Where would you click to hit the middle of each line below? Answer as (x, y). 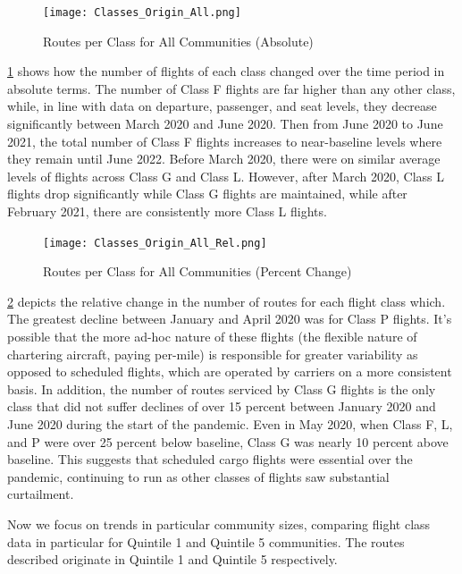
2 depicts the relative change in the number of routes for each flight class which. (227, 301)
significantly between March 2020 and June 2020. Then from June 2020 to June (225, 124)
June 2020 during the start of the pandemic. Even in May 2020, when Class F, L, (230, 424)
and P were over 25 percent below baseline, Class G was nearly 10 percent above (228, 441)
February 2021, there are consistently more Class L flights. (167, 211)
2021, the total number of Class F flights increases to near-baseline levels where (225, 141)
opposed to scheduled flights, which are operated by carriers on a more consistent (230, 371)
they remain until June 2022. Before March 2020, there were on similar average (224, 159)
